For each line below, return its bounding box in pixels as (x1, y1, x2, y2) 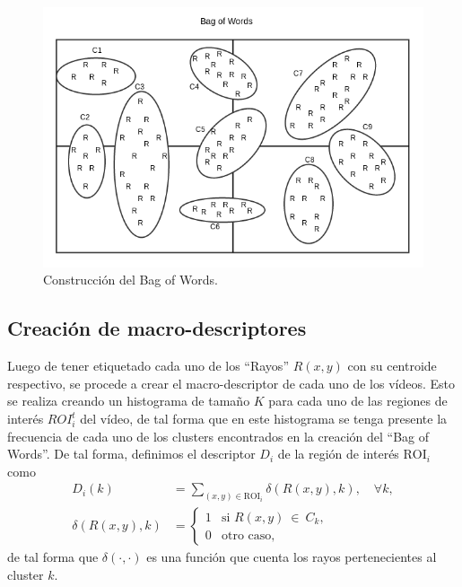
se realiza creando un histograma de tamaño (7, 391, 250, 410)
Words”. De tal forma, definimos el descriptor (7, 444, 256, 463)
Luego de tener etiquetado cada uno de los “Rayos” (7, 356, 289, 375)
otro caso (221, 529, 272, 542)
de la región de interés (277, 444, 399, 463)
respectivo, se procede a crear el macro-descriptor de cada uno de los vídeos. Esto (7, 373, 456, 392)
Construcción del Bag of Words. (43, 270, 218, 289)
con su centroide (347, 356, 437, 375)
